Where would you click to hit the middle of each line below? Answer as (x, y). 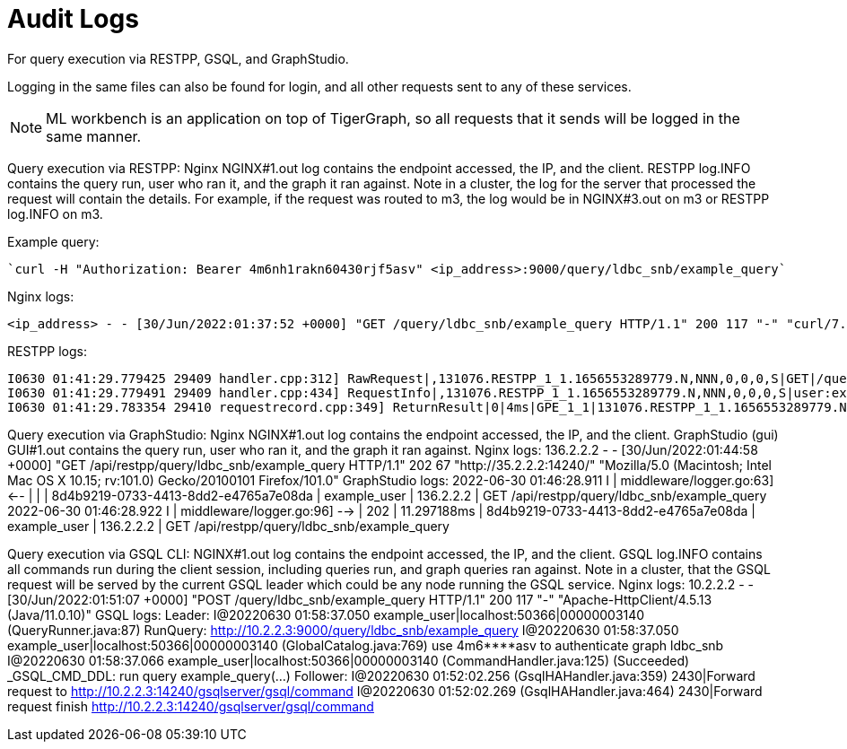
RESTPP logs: (47, 351)
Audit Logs (73, 19)
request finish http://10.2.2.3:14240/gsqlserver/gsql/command (191, 706)
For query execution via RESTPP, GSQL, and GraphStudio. (178, 58)
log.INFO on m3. (55, 213)
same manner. (94, 136)
